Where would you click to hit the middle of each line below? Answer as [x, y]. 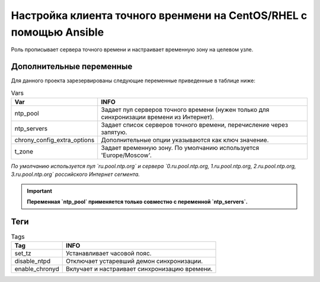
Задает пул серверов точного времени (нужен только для [185, 110]
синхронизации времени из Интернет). [158, 117]
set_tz [23, 254]
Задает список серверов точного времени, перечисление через [195, 125]
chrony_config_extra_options [55, 140]
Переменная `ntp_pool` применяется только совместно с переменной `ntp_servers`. [137, 202]
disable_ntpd [32, 261]
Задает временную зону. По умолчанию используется [180, 148]
